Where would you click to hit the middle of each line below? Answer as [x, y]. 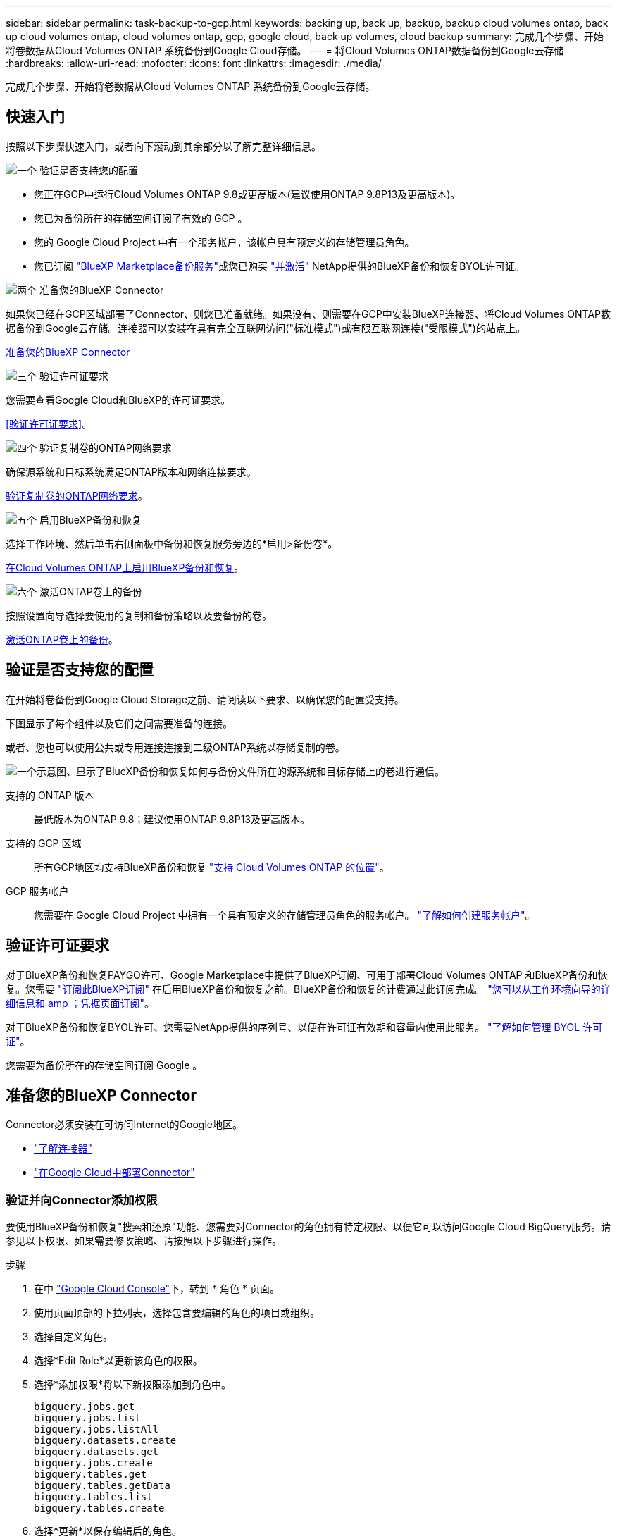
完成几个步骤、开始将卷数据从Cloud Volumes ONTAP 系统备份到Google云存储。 [191, 86]
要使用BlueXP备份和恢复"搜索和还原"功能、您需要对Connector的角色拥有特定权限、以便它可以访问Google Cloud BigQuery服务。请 [308, 1227]
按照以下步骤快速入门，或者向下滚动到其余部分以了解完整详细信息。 [163, 146]
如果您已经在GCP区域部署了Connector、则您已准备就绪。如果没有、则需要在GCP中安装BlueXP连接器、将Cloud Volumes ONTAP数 [308, 314]
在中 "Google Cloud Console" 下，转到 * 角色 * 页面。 [157, 1289]
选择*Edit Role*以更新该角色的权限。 [118, 1361]
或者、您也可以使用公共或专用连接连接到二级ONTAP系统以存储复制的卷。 [175, 747]
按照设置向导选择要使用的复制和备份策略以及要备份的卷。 [139, 615]
